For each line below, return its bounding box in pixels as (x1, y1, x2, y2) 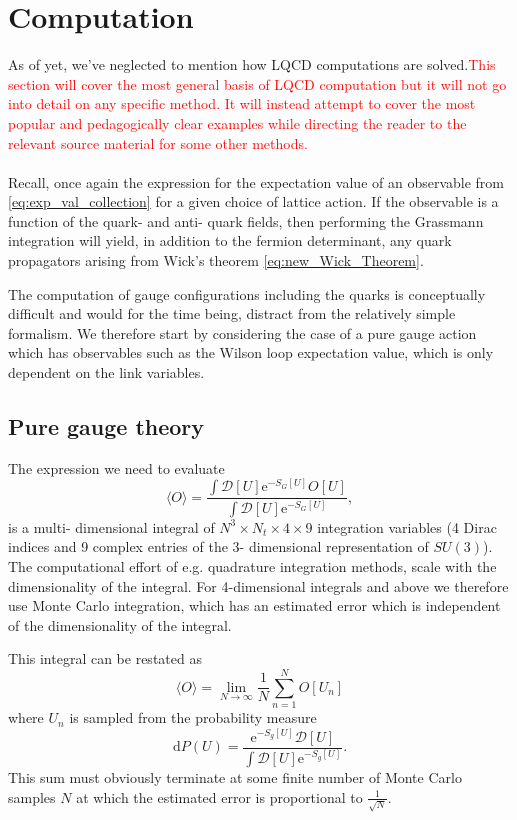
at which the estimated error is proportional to (76, 786, 363, 807)
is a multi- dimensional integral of (8, 516, 215, 537)
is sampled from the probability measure (69, 707, 317, 728)
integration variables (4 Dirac (317, 516, 497, 537)
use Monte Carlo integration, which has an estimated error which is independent (8, 595, 501, 616)
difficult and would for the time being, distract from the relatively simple (8, 303, 456, 324)
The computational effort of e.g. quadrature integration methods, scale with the (8, 556, 497, 576)
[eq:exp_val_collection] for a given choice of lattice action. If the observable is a (8, 191, 499, 212)
